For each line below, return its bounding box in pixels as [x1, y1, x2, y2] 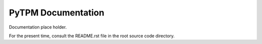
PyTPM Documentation [9, 7, 104, 18]
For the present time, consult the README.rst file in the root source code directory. [9, 33, 175, 39]
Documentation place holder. [9, 24, 67, 30]
